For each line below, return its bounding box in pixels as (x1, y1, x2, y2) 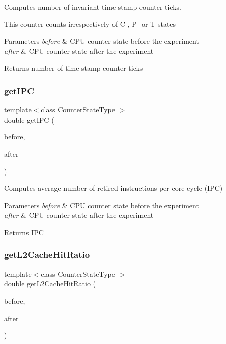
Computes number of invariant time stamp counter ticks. (4, 2, 181, 12)
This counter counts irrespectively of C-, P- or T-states (4, 18, 176, 29)
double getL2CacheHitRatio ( (4, 278, 96, 289)
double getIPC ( (4, 114, 54, 125)
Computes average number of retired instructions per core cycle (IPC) (4, 183, 223, 193)
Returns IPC (4, 226, 44, 237)
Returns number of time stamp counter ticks (4, 63, 143, 73)
